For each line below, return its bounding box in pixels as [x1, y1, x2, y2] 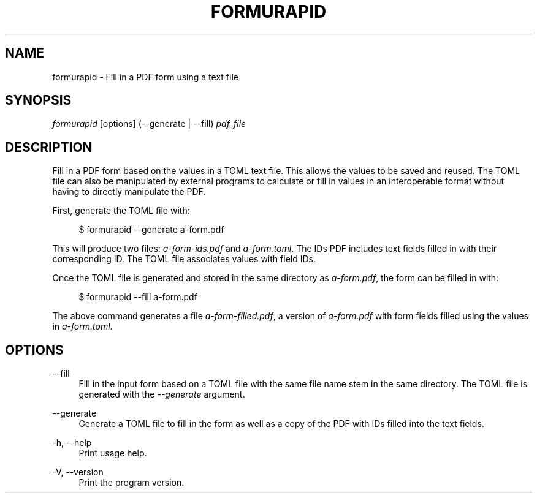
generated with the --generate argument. [78, 389, 245, 400]
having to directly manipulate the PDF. [52, 186, 206, 197]
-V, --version [52, 467, 104, 478]
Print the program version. [78, 477, 185, 488]
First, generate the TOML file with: [52, 205, 190, 216]
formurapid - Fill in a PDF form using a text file [52, 71, 238, 82]
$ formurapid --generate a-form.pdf [78, 224, 224, 235]
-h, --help [52, 437, 92, 448]
